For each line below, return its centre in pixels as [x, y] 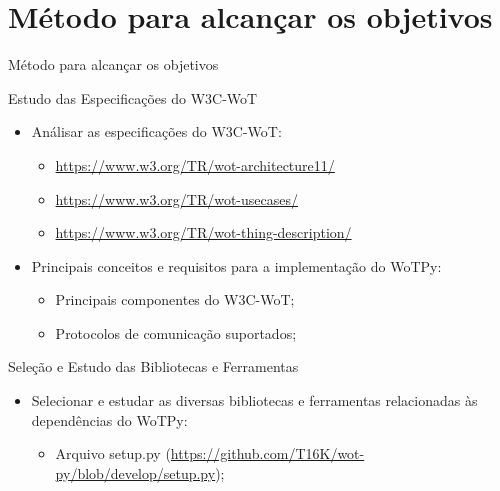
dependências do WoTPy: [109, 419]
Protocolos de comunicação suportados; [176, 332]
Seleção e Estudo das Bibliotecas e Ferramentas [153, 366]
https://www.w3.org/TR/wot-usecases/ [176, 198]
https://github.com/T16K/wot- [267, 453]
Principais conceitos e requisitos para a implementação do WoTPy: [236, 265]
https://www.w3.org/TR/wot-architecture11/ [195, 164]
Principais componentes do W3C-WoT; [175, 299]
